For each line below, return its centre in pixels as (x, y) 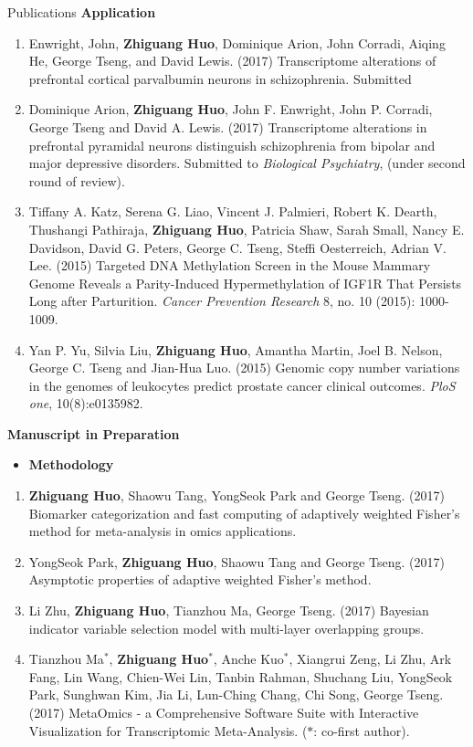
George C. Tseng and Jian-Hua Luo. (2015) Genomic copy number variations (244, 368)
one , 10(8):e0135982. (86, 403)
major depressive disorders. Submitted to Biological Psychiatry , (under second (247, 163)
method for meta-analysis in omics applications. (163, 531)
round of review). (77, 180)
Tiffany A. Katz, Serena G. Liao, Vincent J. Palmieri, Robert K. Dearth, (233, 211)
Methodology (71, 464)
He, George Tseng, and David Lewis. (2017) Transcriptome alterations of (232, 61)
